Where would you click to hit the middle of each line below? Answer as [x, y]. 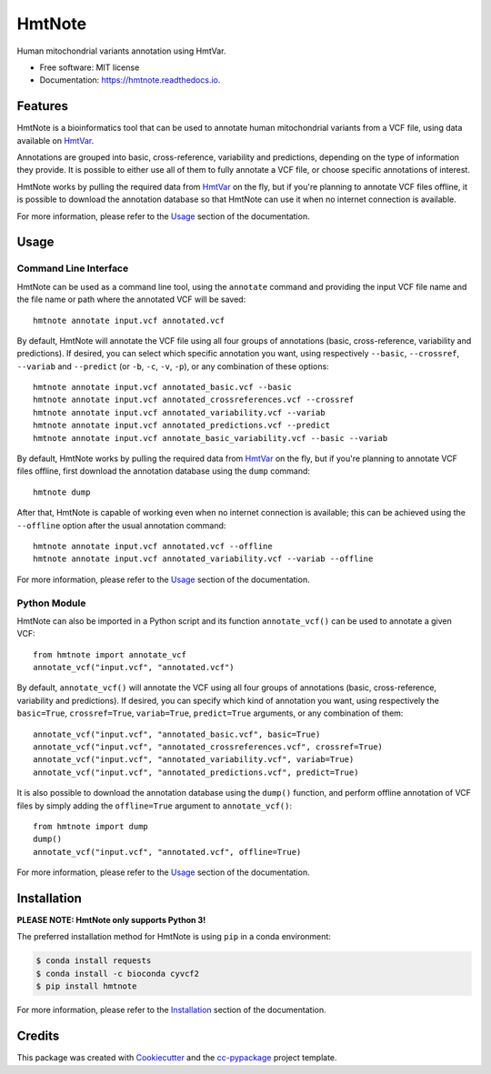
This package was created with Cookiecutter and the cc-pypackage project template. [177, 1058]
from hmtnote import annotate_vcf [110, 654]
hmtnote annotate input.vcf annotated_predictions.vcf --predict [182, 426]
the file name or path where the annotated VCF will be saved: [131, 299]
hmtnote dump [62, 492]
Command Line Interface [73, 268]
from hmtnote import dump [91, 826]
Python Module [51, 603]
